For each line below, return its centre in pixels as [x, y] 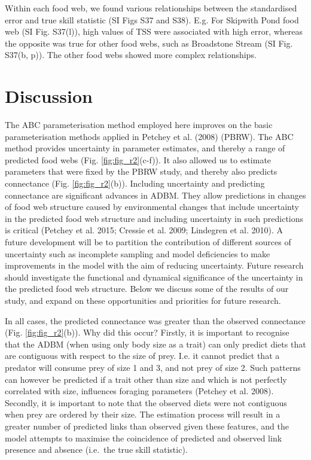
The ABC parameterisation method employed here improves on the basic [139, 125]
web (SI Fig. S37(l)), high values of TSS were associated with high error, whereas [154, 31]
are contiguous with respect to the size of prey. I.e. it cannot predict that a [142, 356]
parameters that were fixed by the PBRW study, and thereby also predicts [141, 171]
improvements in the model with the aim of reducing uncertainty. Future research [154, 265]
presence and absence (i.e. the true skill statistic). [96, 450]
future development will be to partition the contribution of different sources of [148, 242]
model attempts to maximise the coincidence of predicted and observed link [144, 438]
